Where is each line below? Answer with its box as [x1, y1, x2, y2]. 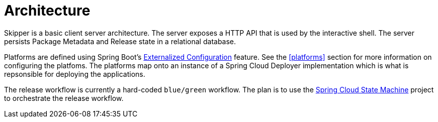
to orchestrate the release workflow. [4, 93, 124, 102]
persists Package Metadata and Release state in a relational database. [4, 37, 236, 46]
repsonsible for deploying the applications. [4, 69, 145, 78]
